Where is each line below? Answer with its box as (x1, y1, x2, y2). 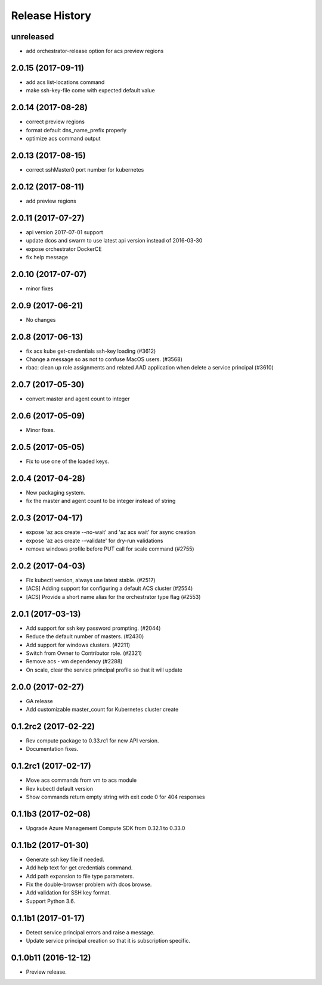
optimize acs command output (26, 135, 101, 142)
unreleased (11, 32, 54, 42)
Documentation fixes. (26, 745, 79, 753)
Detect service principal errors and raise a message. (26, 928, 155, 936)
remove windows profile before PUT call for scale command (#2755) (26, 545, 194, 552)
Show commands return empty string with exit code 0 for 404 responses (26, 793, 205, 800)
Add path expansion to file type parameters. (26, 872, 134, 880)
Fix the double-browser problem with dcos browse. (26, 881, 152, 888)
